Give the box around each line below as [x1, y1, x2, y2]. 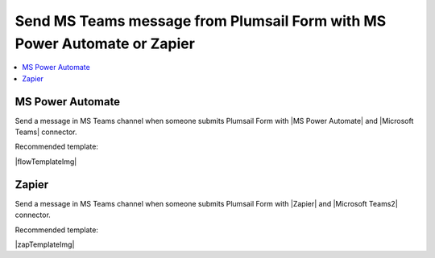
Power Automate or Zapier [14, 35, 195, 52]
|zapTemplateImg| [14, 240, 75, 249]
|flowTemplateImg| [14, 157, 77, 166]
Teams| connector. [14, 127, 77, 137]
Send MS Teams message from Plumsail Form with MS [14, 12, 387, 30]
